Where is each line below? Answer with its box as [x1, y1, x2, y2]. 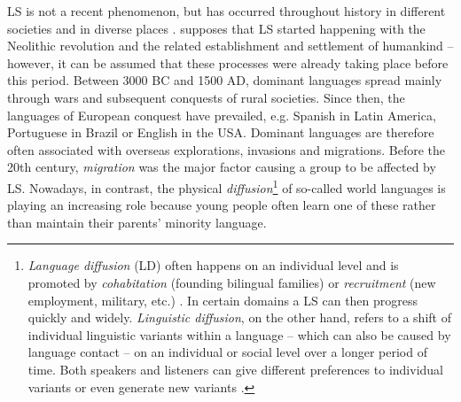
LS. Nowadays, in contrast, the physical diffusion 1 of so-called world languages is [7, 175, 446, 197]
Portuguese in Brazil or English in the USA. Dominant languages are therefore [7, 123, 434, 142]
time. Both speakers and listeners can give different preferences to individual [27, 359, 443, 378]
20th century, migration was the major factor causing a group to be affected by [7, 158, 436, 176]
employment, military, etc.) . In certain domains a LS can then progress [27, 290, 418, 309]
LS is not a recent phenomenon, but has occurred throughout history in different [7, 2, 446, 19]
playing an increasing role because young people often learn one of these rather [7, 196, 436, 214]
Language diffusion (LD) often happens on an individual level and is [27, 256, 399, 274]
